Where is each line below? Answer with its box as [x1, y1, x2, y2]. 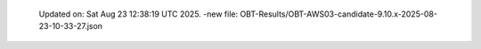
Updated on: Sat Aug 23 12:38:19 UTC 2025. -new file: [38, 9, 239, 19]
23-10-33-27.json [38, 21, 102, 31]
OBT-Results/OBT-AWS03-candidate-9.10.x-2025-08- [240, 9, 438, 19]
